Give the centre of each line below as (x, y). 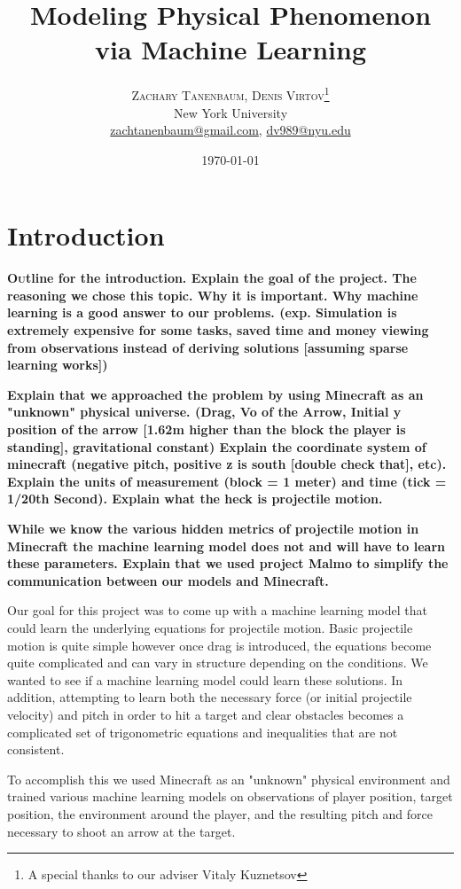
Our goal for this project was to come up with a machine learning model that (217, 610)
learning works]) (58, 365)
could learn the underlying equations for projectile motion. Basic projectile (210, 627)
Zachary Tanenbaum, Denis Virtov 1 (230, 94)
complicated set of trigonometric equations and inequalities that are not (203, 732)
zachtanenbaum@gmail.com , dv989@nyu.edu (230, 130)
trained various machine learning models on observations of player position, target (230, 796)
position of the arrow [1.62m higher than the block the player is (207, 429)
